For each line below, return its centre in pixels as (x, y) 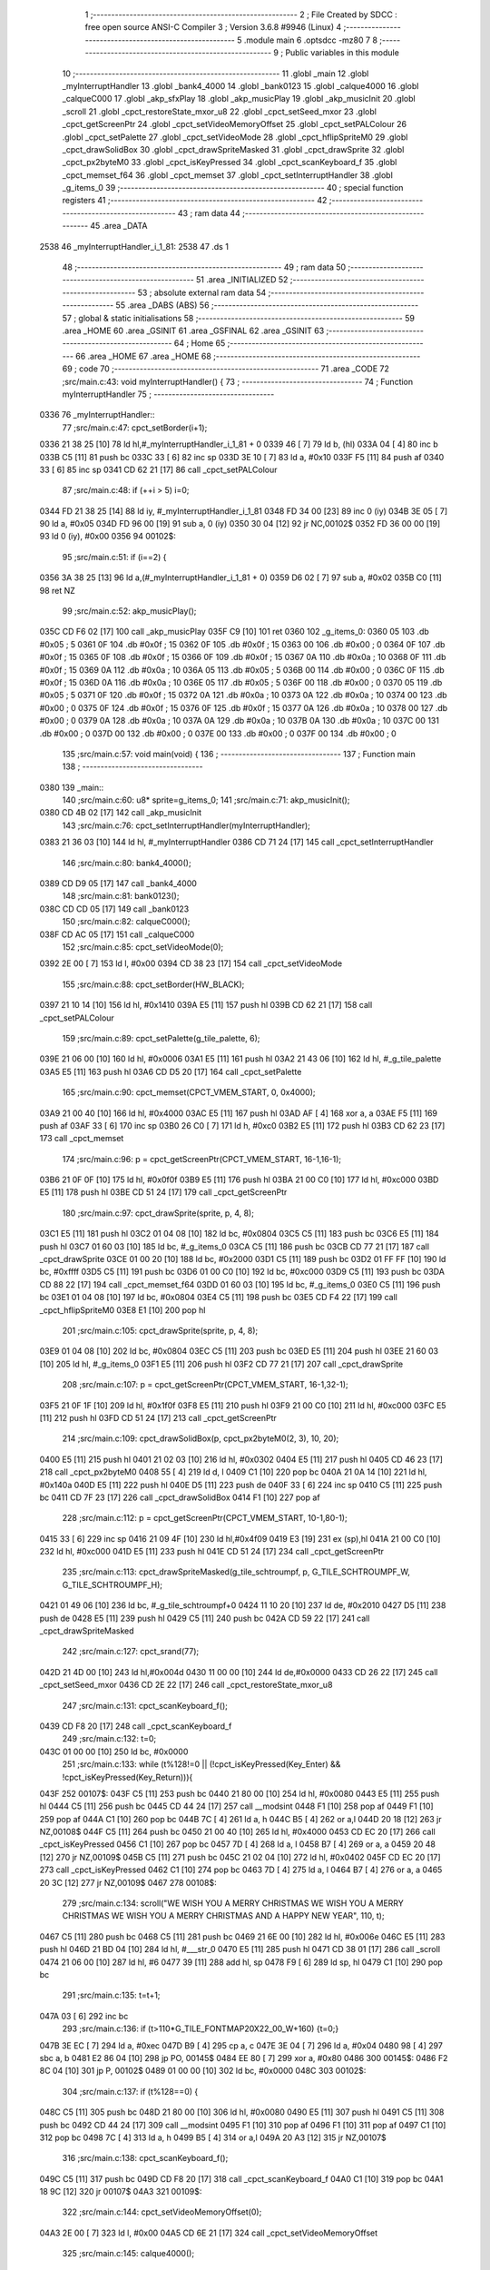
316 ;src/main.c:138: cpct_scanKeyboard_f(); (145, 2158)
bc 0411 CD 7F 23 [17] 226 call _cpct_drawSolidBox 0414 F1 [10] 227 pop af (180, 1497)
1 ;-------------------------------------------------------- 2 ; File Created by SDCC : (241, 15)
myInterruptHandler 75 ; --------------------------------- (168, 394)
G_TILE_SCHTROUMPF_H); (113, 1584)
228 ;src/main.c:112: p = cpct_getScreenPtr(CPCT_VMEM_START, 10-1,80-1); (205, 1518)
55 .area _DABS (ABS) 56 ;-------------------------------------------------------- (267, 305)
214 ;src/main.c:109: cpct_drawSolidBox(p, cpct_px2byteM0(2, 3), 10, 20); (201, 1438)
